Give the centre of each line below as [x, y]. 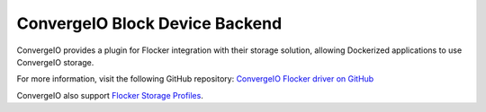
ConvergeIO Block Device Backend [149, 23]
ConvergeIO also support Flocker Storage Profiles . [110, 95]
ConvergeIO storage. [55, 62]
